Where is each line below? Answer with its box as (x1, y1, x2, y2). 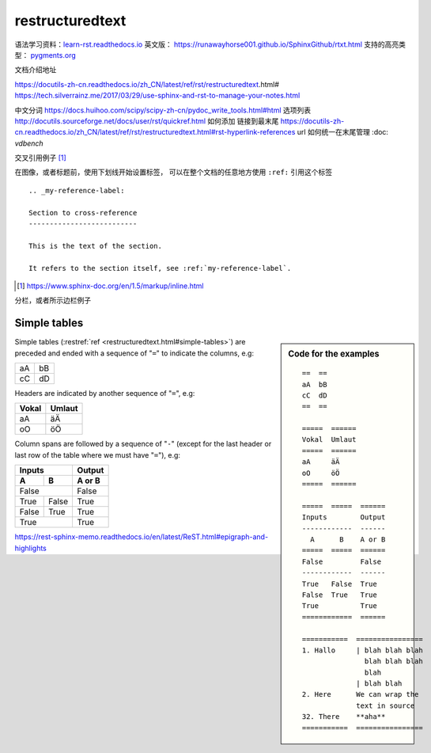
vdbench (14, 139, 43, 148)
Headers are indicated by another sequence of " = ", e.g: (14, 389, 195, 398)
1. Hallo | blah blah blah (301, 645, 423, 655)
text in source (356, 701, 415, 710)
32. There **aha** (301, 713, 386, 721)
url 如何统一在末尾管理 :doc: (297, 127, 389, 137)
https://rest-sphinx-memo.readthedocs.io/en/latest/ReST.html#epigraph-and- (14, 532, 269, 542)
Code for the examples (288, 348, 380, 359)
